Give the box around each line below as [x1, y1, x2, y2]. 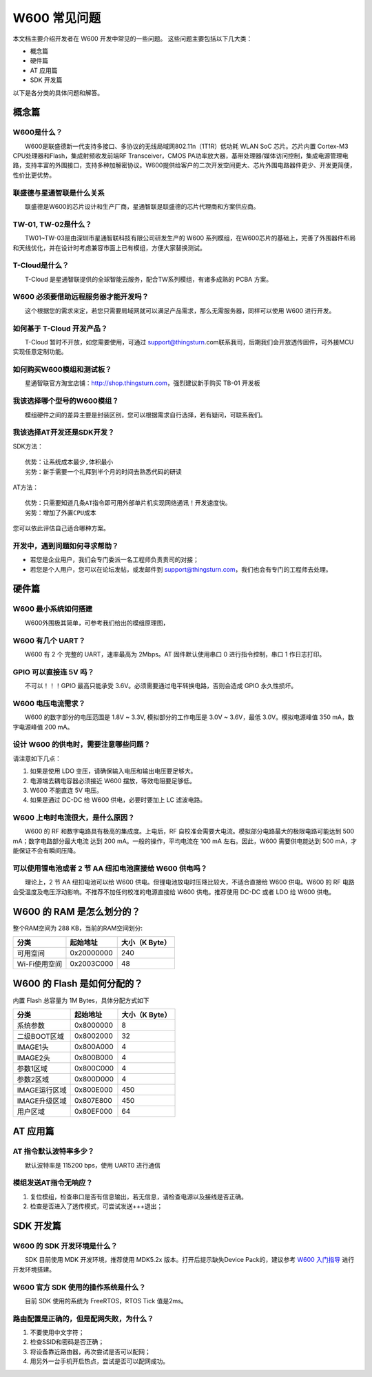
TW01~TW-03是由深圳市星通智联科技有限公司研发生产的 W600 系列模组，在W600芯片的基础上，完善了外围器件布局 [24, 234, 356, 242]
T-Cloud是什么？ [12, 260, 70, 270]
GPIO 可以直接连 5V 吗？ [12, 667, 94, 676]
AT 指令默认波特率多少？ [12, 1147, 95, 1157]
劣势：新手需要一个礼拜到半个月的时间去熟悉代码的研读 [25, 468, 182, 475]
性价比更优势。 [12, 171, 55, 179]
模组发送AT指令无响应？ [12, 1178, 93, 1188]
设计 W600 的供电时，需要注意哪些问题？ [12, 740, 151, 749]
